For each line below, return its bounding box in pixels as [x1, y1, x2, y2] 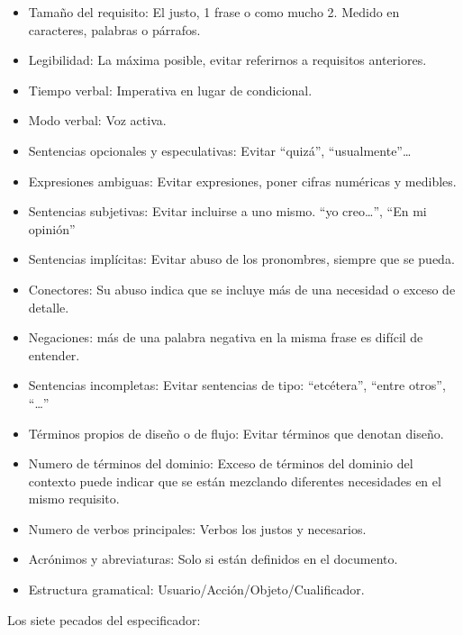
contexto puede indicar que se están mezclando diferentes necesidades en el [28, 471, 441, 490]
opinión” [28, 219, 76, 238]
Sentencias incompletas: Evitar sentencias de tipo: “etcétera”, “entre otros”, [28, 376, 446, 395]
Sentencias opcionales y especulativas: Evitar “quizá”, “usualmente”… [28, 141, 412, 159]
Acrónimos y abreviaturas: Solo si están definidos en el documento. [28, 549, 398, 568]
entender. [28, 345, 80, 364]
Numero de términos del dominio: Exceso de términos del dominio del [28, 454, 413, 473]
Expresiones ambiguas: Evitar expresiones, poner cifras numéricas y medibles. [28, 171, 457, 190]
